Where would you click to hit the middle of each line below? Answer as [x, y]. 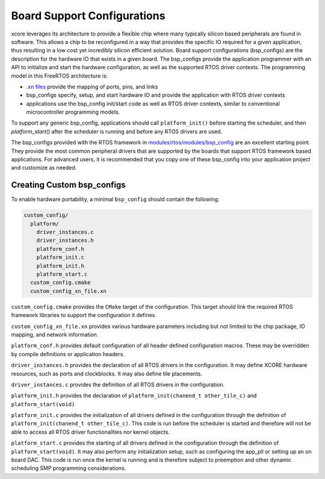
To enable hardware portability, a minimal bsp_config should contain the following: [115, 199]
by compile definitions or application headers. [68, 354]
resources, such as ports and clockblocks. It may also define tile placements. [107, 374]
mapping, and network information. [55, 335]
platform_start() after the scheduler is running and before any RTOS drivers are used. [117, 131]
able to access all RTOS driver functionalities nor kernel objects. [91, 432]
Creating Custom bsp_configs [68, 185]
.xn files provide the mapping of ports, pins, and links [92, 87]
